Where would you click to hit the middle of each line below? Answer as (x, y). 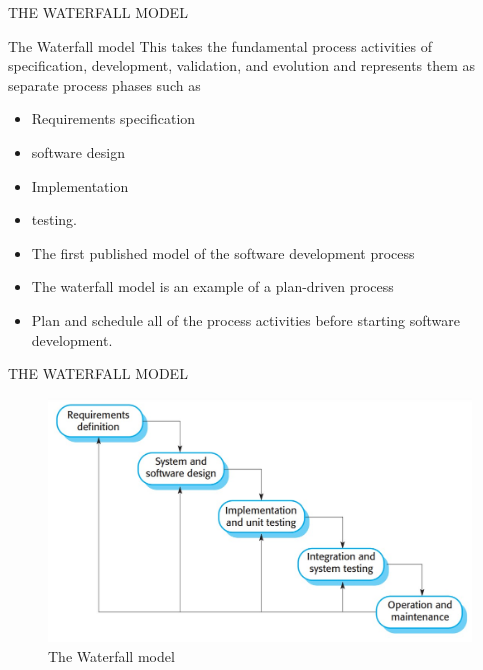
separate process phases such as (104, 84)
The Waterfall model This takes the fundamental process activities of (220, 45)
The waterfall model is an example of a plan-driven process (212, 286)
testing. (54, 219)
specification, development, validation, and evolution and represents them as (242, 65)
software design (78, 151)
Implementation (80, 185)
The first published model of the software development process (223, 252)
